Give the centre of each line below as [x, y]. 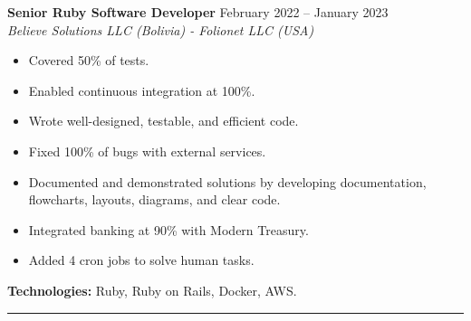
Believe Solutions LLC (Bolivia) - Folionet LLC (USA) [161, 29]
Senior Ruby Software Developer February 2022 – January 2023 [198, 12]
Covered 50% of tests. [89, 60]
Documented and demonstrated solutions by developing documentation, [227, 181]
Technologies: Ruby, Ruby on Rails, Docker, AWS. [152, 290]
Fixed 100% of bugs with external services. [147, 151]
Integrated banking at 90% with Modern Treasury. [168, 229]
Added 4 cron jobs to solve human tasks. [141, 260]
